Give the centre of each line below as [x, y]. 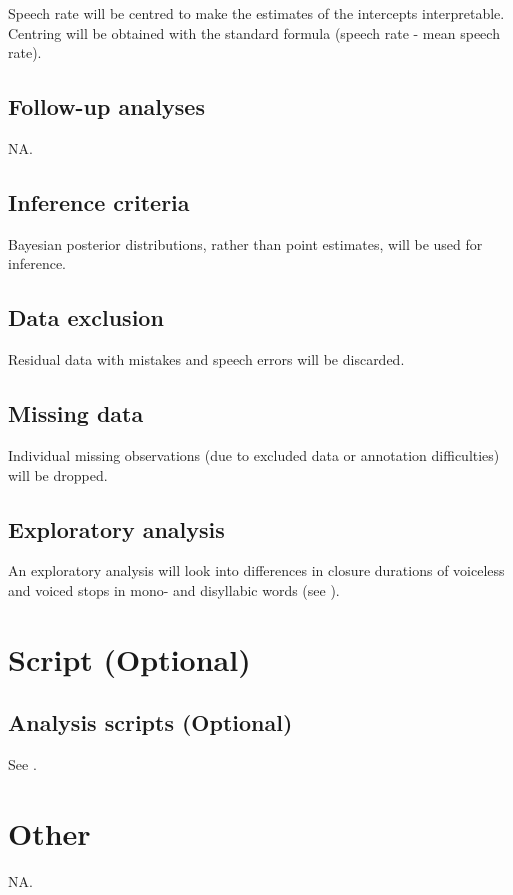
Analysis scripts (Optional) [150, 722]
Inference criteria [99, 201]
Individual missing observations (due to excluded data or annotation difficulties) [254, 454]
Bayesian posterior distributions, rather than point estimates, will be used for [245, 243]
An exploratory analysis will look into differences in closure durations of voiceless [256, 570]
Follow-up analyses [106, 106]
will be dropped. [58, 474]
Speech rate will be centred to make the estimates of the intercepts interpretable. [256, 13]
